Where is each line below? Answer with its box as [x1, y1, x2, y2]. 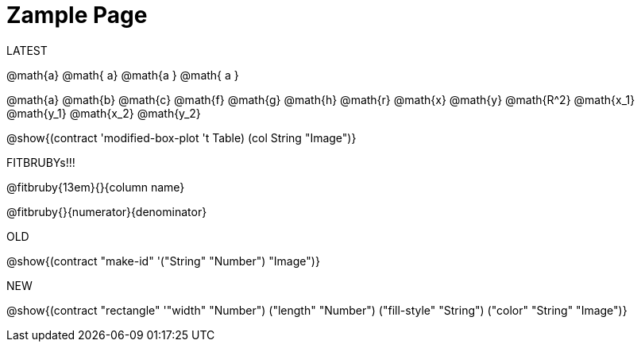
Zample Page [6, 2, 148, 29]
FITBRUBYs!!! [6, 155, 75, 169]
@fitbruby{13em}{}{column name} [6, 180, 185, 194]
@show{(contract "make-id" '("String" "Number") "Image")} [6, 253, 320, 268]
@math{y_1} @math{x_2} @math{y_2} [6, 106, 201, 120]
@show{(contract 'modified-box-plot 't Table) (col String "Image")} [6, 130, 357, 145]
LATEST [6, 43, 48, 57]
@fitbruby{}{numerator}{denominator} [6, 204, 207, 218]
